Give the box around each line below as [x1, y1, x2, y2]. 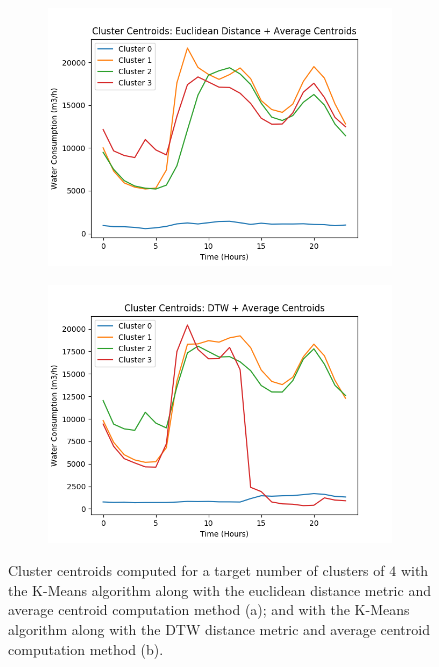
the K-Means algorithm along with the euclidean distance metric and [8, 579, 431, 600]
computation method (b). [8, 638, 164, 659]
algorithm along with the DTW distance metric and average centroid [8, 618, 430, 639]
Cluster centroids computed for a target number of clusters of [8, 560, 385, 581]
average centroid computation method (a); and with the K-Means [8, 599, 410, 620]
